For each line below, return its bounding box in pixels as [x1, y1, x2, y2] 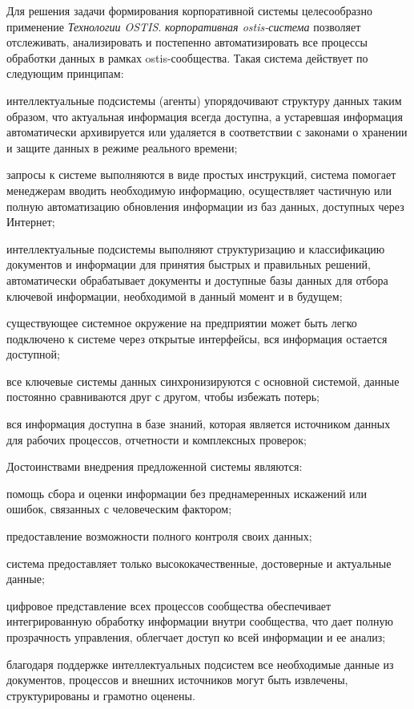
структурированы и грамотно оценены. [6, 687, 195, 703]
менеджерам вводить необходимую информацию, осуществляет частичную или [6, 181, 392, 198]
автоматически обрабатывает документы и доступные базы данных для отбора [6, 271, 388, 288]
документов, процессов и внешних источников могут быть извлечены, [6, 671, 348, 688]
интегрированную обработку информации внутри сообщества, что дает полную [6, 613, 393, 630]
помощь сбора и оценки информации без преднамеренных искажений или [6, 484, 368, 501]
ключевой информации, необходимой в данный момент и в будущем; [6, 287, 343, 304]
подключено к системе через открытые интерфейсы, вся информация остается [6, 330, 388, 346]
